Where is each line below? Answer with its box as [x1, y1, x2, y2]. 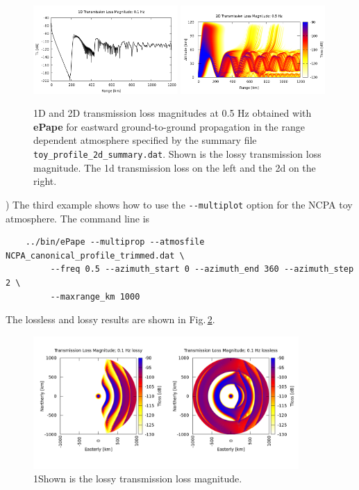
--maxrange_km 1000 [50, 291, 140, 302]
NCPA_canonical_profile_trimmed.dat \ [6, 250, 185, 261]
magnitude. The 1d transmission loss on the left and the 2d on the [33, 160, 316, 174]
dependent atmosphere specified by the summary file [33, 133, 257, 147]
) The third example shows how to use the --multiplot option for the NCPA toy [6, 197, 353, 211]
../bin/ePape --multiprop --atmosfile [25, 237, 205, 247]
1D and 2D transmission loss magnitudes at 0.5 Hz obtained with [33, 106, 312, 120]
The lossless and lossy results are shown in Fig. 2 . [6, 312, 215, 327]
